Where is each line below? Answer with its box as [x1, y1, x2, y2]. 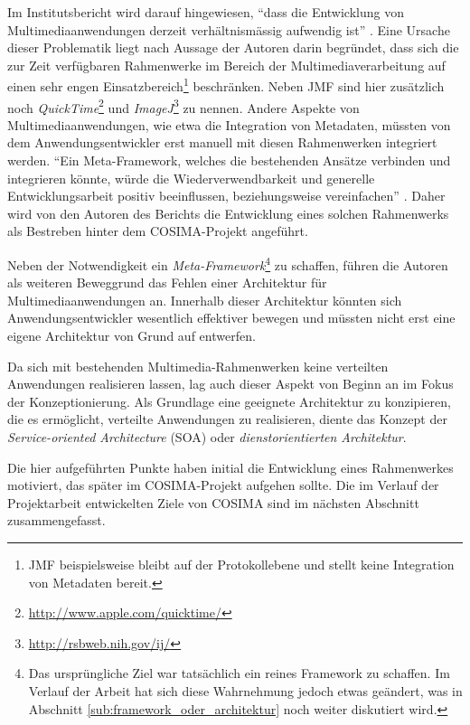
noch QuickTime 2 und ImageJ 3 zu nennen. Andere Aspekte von [7, 95, 360, 117]
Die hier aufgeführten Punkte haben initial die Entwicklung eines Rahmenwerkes [7, 457, 454, 476]
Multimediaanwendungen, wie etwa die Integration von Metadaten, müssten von [7, 115, 451, 134]
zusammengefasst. [7, 511, 106, 530]
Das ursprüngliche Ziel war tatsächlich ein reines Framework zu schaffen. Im [28, 664, 450, 683]
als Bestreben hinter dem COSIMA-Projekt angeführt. [7, 221, 308, 240]
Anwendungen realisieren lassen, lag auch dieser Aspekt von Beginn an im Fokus [7, 374, 454, 393]
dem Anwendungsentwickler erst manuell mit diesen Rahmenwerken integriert [7, 133, 437, 152]
